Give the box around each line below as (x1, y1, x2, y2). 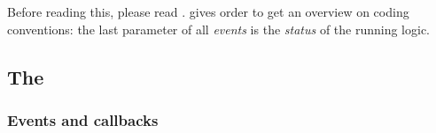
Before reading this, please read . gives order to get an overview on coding (7, 3, 409, 20)
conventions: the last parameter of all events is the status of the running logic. (7, 19, 431, 38)
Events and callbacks (7, 108, 159, 130)
